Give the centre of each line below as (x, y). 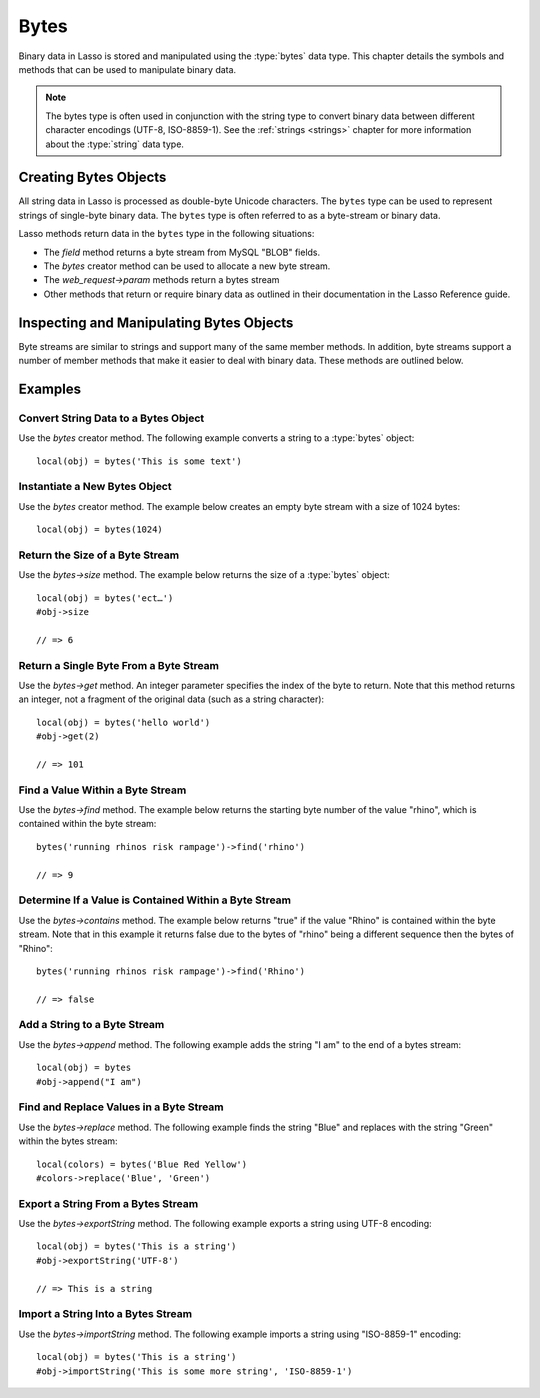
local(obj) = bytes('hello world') (123, 722)
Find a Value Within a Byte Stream (102, 790)
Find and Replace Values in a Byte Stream (121, 1107)
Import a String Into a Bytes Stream (105, 1314)
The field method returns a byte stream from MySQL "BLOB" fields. (182, 252)
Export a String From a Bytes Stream (108, 1203)
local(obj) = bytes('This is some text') (139, 461)
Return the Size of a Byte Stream (99, 555)
